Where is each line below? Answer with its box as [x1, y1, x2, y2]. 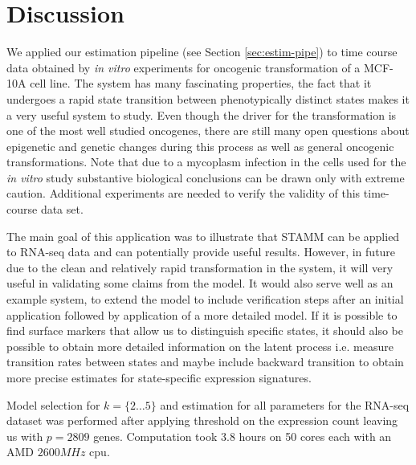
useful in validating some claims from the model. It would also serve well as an [6, 275, 394, 292]
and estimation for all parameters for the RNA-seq [160, 396, 410, 413]
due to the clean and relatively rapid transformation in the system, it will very [6, 259, 394, 275]
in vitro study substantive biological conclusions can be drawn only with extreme [6, 169, 405, 186]
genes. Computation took [93, 427, 218, 444]
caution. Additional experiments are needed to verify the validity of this [6, 185, 361, 202]
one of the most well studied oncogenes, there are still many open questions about [6, 122, 410, 139]
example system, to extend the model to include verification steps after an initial [6, 291, 404, 308]
